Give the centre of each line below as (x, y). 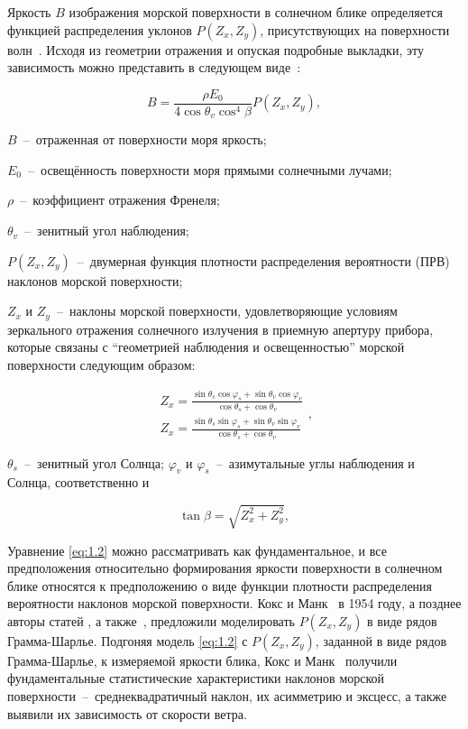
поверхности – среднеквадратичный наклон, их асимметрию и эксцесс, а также (227, 696)
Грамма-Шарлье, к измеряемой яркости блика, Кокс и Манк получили (202, 660)
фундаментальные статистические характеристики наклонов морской (196, 678)
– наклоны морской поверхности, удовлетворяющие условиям (227, 311)
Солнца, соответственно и (78, 482)
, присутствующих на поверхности (355, 29)
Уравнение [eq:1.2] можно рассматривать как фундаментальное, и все (197, 550)
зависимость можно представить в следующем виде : (154, 67)
